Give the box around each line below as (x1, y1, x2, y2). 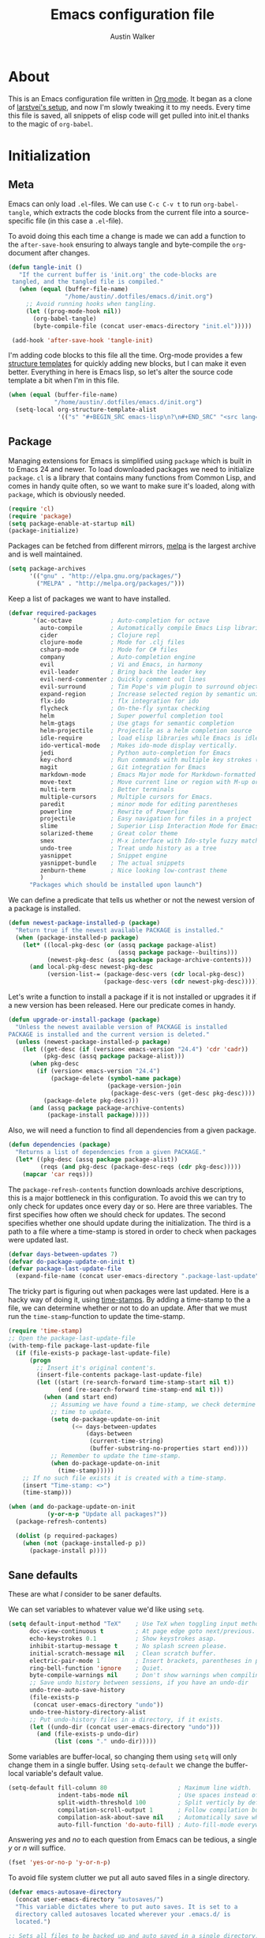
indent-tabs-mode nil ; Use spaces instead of (58, 1792, 259, 1800)
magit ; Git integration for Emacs (39, 764, 207, 771)
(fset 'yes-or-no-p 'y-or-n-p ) (8, 1859, 111, 1867)
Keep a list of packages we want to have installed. (8, 594, 171, 603)
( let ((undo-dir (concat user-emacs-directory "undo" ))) (28, 1723, 221, 1731)
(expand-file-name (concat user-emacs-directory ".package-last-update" (15, 1273, 259, 1280)
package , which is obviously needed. (8, 489, 126, 499)
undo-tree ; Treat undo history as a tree (39, 844, 217, 852)
